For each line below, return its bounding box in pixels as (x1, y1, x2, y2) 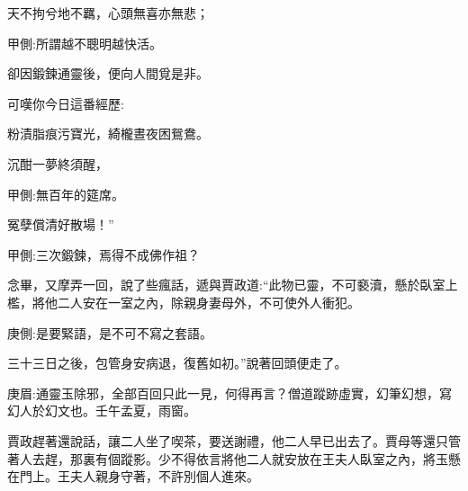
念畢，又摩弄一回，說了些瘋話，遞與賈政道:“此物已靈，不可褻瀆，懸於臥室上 (7, 275, 458, 294)
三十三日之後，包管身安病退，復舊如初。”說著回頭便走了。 (7, 353, 347, 372)
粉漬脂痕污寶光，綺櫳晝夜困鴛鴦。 (7, 124, 209, 143)
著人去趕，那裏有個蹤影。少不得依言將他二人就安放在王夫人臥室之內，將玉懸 (7, 449, 461, 468)
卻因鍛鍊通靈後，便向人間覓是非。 (7, 64, 209, 83)
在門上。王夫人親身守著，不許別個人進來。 (7, 467, 259, 486)
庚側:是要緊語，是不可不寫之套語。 (7, 323, 212, 342)
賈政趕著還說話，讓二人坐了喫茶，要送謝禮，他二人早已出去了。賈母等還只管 (7, 431, 461, 450)
